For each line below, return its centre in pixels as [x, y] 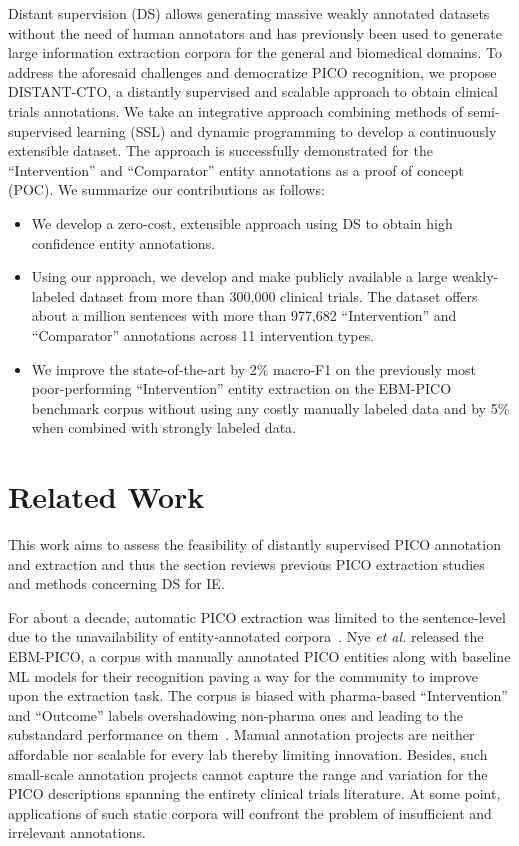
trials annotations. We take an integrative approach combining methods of [235, 110]
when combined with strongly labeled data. [163, 427]
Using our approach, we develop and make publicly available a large [239, 276]
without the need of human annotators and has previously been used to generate [255, 32]
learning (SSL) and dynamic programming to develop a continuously [286, 130]
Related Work [106, 496]
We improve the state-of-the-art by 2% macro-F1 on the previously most [254, 368]
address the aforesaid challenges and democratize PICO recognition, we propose [252, 71]
